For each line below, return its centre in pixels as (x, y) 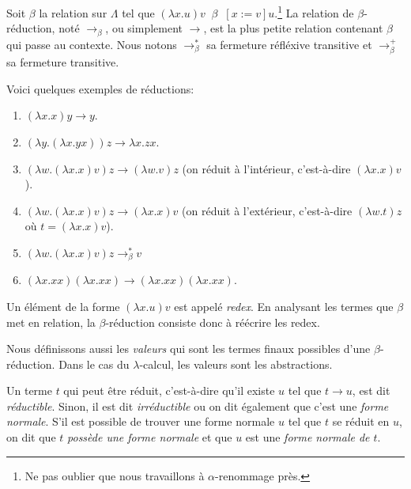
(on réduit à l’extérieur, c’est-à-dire (267, 210)
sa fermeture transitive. (63, 62)
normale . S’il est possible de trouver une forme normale (141, 421)
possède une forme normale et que (150, 437)
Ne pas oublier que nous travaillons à (115, 475)
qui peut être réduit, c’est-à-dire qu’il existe (169, 390)
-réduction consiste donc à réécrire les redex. (213, 322)
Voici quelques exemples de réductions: (100, 88)
